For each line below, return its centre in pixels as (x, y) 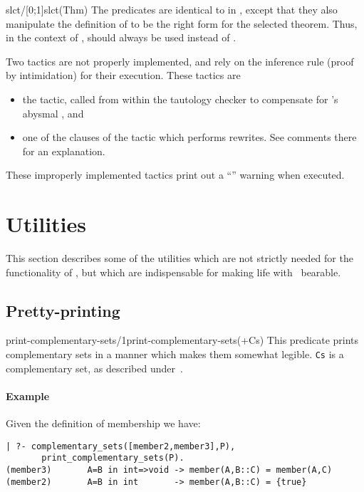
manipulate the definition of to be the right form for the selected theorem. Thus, (182, 23)
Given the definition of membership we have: (103, 423)
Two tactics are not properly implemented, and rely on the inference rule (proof (180, 61)
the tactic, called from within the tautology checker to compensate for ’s (180, 99)
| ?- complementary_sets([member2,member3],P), (121, 446)
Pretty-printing (63, 310)
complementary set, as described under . (94, 368)
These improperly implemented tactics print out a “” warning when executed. (175, 175)
